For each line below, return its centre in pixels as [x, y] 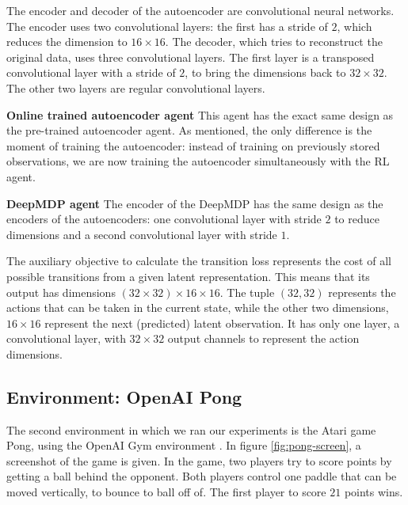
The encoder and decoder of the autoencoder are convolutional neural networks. [200, 10]
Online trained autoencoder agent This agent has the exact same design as [200, 114]
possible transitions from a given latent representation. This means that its [188, 276]
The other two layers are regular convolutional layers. [136, 87]
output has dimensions [61, 292]
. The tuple [247, 292]
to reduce [357, 219]
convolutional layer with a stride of [91, 72]
